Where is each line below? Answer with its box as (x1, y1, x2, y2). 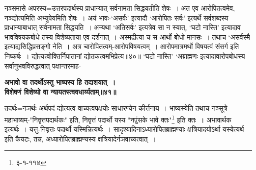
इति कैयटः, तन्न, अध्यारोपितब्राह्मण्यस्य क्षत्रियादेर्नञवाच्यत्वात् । (4, 133, 156, 144)
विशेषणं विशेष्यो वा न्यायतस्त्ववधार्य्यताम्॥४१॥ (4, 86, 116, 97)
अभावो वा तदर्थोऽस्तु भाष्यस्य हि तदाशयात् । (4, 77, 116, 87)
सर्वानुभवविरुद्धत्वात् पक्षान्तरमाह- (4, 60, 81, 71)
